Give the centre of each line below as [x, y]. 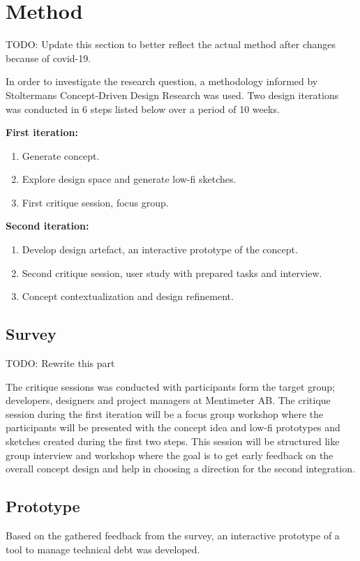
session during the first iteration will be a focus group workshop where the [165, 413]
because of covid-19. [48, 58]
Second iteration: [47, 226]
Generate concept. [61, 155]
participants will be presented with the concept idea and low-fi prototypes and [173, 427]
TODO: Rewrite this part [60, 363]
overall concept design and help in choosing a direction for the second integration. [180, 469]
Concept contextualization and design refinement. [128, 296]
